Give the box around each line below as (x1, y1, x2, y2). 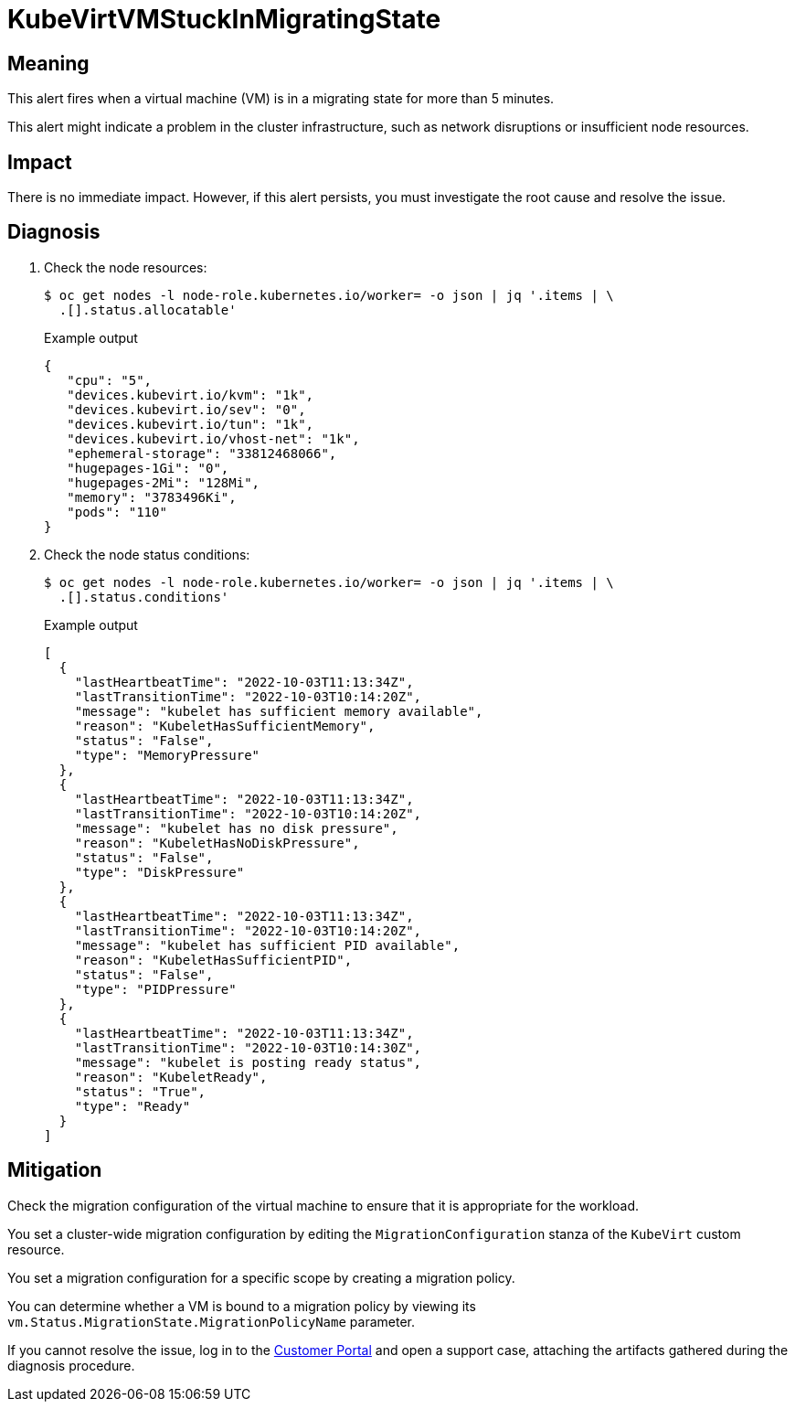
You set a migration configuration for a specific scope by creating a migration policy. (7, 1269, 515, 1286)
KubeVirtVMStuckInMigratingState (7, 4, 441, 35)
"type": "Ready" (74, 1098, 191, 1114)
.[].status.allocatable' (58, 302, 237, 317)
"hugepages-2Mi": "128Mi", (67, 475, 260, 490)
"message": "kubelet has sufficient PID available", (74, 937, 461, 953)
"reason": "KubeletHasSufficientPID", (74, 952, 353, 967)
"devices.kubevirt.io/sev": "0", (67, 401, 306, 417)
